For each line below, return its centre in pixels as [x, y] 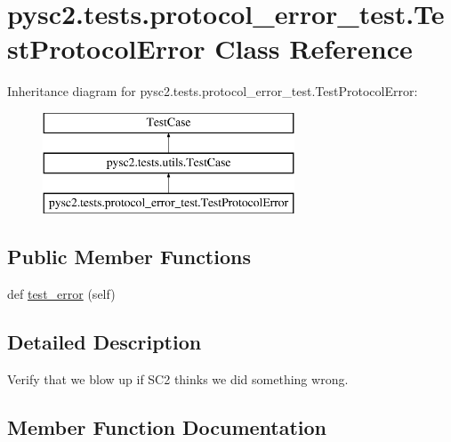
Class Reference [314, 48]
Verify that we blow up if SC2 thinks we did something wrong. [178, 378]
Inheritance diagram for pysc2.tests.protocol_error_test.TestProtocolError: [213, 91]
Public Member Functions [129, 257]
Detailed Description [105, 342]
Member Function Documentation [167, 426]
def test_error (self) [61, 294]
